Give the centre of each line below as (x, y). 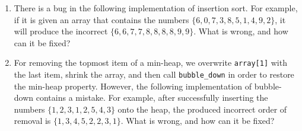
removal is (32, 121)
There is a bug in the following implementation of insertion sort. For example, (156, 8)
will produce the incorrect (61, 31)
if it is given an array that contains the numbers (101, 19)
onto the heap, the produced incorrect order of (202, 109)
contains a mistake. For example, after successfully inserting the (152, 98)
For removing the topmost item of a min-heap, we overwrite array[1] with (150, 63)
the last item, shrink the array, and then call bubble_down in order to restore (154, 74)
